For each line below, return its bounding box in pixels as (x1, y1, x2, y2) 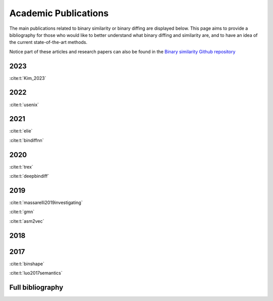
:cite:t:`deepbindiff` (9, 173, 50, 179)
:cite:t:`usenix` (9, 102, 39, 108)
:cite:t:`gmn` (9, 209, 35, 215)
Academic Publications (9, 8, 109, 19)
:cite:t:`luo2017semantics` (9, 270, 63, 276)
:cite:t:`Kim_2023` (9, 75, 47, 81)
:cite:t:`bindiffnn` (9, 137, 44, 143)
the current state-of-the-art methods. (9, 39, 88, 45)
